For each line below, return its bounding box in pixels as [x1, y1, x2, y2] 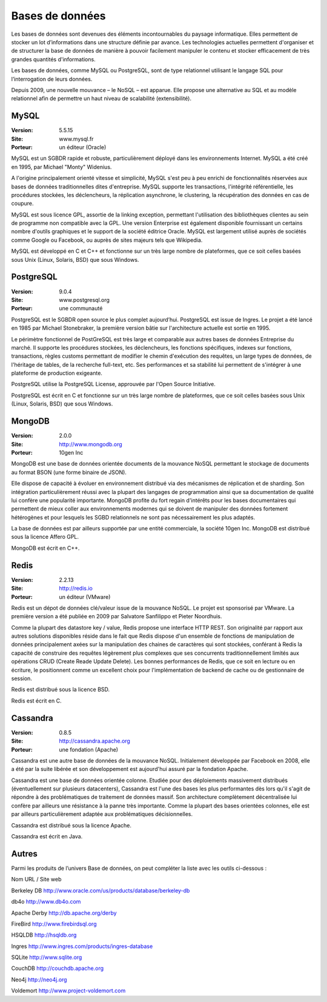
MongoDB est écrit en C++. [11, 544, 80, 552]
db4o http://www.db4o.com [11, 898, 81, 906]
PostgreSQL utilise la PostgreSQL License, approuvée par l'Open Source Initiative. [11, 381, 216, 388]
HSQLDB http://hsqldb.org [11, 931, 77, 939]
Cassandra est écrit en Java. [11, 833, 83, 840]
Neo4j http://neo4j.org [11, 976, 67, 983]
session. [11, 675, 33, 682]
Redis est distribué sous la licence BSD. [11, 686, 110, 693]
